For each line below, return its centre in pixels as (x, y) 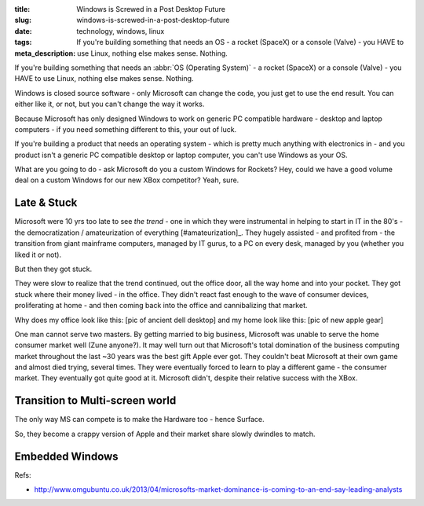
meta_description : (45, 53)
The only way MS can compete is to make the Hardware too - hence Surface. (139, 420)
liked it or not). (38, 255)
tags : (23, 42)
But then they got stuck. (53, 269)
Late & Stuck (46, 203)
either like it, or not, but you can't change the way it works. (110, 104)
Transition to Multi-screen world (95, 401)
